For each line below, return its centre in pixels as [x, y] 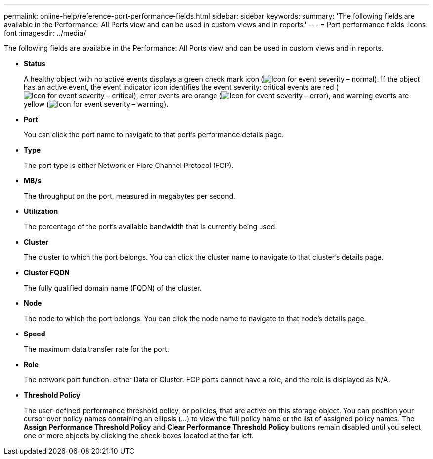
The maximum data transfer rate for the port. [96, 349]
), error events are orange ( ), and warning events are [271, 96]
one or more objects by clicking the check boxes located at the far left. [139, 436]
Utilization [41, 211]
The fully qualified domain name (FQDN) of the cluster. [113, 288]
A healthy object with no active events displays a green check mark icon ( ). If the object [222, 79]
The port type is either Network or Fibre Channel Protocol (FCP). [129, 165]
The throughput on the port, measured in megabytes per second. [130, 196]
